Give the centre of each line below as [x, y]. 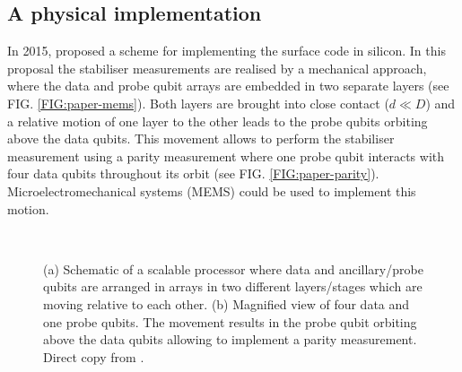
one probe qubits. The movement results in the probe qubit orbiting [230, 321]
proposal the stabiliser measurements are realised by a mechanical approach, [217, 68]
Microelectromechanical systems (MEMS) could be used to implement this [212, 190]
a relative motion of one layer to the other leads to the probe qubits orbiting [218, 121]
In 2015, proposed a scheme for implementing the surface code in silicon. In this [227, 51]
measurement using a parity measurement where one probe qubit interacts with [226, 156]
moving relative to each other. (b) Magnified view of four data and [227, 303]
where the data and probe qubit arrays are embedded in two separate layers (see [228, 86]
